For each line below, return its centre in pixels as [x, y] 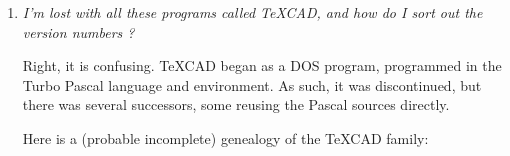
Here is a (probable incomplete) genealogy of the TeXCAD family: [225, 137]
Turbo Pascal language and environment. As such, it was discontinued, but [252, 84]
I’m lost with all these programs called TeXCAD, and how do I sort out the [252, 12]
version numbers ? [78, 31]
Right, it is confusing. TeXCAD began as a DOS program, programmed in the [262, 65]
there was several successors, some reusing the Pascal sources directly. [236, 104]
